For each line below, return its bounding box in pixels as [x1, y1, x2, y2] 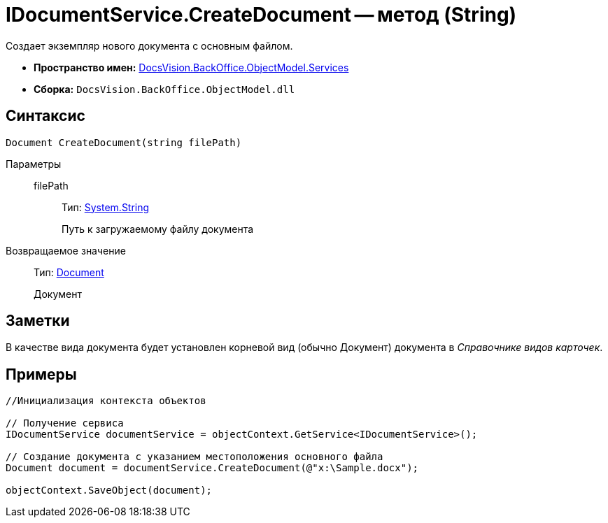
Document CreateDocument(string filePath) [6, 136, 242, 148]
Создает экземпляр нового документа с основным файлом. [6, 39, 293, 52]
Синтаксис [6, 107, 85, 125]
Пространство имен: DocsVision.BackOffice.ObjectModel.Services [34, 61, 349, 73]
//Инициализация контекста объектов [6, 395, 206, 407]
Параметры [6, 157, 62, 170]
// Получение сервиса [6, 417, 124, 429]
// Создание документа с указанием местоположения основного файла [6, 451, 383, 463]
